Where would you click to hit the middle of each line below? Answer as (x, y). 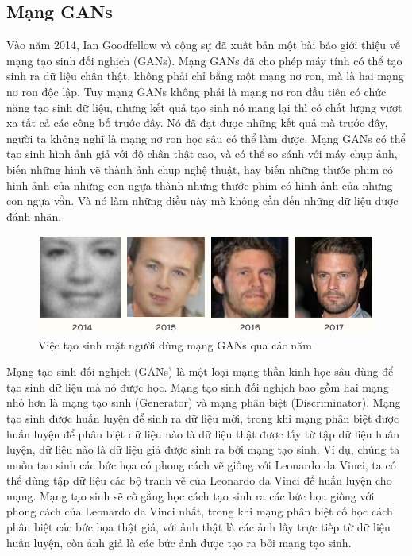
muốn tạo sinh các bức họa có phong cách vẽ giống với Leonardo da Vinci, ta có (201, 464)
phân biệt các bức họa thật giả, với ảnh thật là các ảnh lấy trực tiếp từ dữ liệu (198, 527)
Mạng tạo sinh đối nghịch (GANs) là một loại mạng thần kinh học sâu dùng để (200, 371)
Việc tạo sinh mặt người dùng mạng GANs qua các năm (175, 344)
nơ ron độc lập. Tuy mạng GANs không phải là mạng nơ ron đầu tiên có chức (196, 91)
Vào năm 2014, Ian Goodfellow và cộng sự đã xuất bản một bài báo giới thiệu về (204, 45)
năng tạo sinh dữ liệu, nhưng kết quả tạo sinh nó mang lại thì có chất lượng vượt (204, 107)
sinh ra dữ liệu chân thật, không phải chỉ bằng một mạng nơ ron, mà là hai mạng (205, 76)
